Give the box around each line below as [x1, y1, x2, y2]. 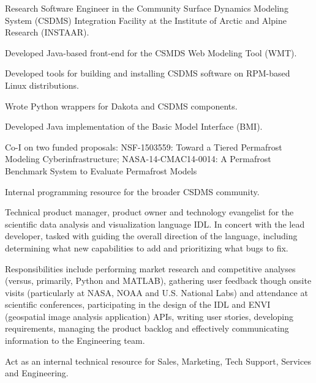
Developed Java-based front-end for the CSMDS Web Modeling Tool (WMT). [5, 46, 297, 59]
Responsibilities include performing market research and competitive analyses [5, 262, 296, 275]
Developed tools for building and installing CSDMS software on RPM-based [5, 67, 290, 80]
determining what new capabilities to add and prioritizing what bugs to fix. [5, 241, 288, 254]
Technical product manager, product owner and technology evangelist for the [5, 206, 294, 218]
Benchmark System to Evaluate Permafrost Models [5, 164, 197, 177]
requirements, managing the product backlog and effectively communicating [5, 322, 289, 335]
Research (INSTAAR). [5, 26, 89, 39]
